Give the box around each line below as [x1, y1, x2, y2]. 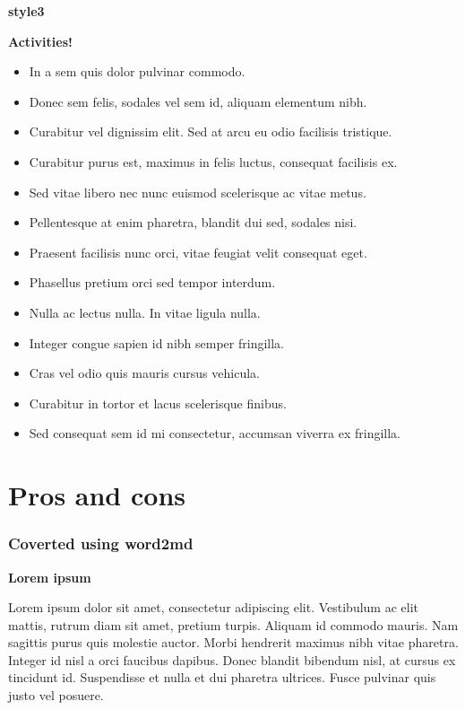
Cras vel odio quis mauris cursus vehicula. [29, 364, 260, 382]
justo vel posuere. [8, 686, 104, 705]
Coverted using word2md [8, 532, 194, 555]
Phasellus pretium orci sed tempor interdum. [29, 273, 276, 292]
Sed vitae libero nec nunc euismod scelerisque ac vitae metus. [29, 182, 366, 201]
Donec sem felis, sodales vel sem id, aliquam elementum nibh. [29, 92, 367, 110]
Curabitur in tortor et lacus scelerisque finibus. [29, 393, 287, 412]
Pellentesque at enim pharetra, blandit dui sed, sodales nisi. [29, 213, 357, 232]
